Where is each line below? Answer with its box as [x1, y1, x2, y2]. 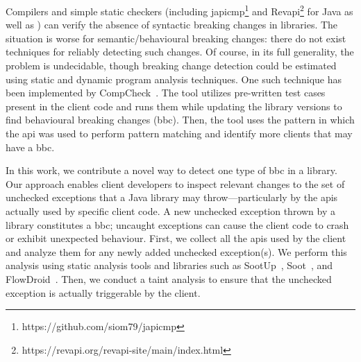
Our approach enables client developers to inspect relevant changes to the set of [6, 176, 345, 191]
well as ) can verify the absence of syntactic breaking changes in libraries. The [6, 17, 338, 32]
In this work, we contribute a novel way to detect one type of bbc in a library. [6, 163, 337, 178]
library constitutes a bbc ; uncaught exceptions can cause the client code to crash [6, 217, 349, 232]
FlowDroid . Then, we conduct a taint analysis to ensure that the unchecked [6, 271, 332, 286]
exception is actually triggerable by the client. [6, 285, 201, 300]
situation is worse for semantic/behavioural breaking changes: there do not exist [6, 31, 346, 45]
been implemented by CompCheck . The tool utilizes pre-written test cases [6, 85, 326, 100]
